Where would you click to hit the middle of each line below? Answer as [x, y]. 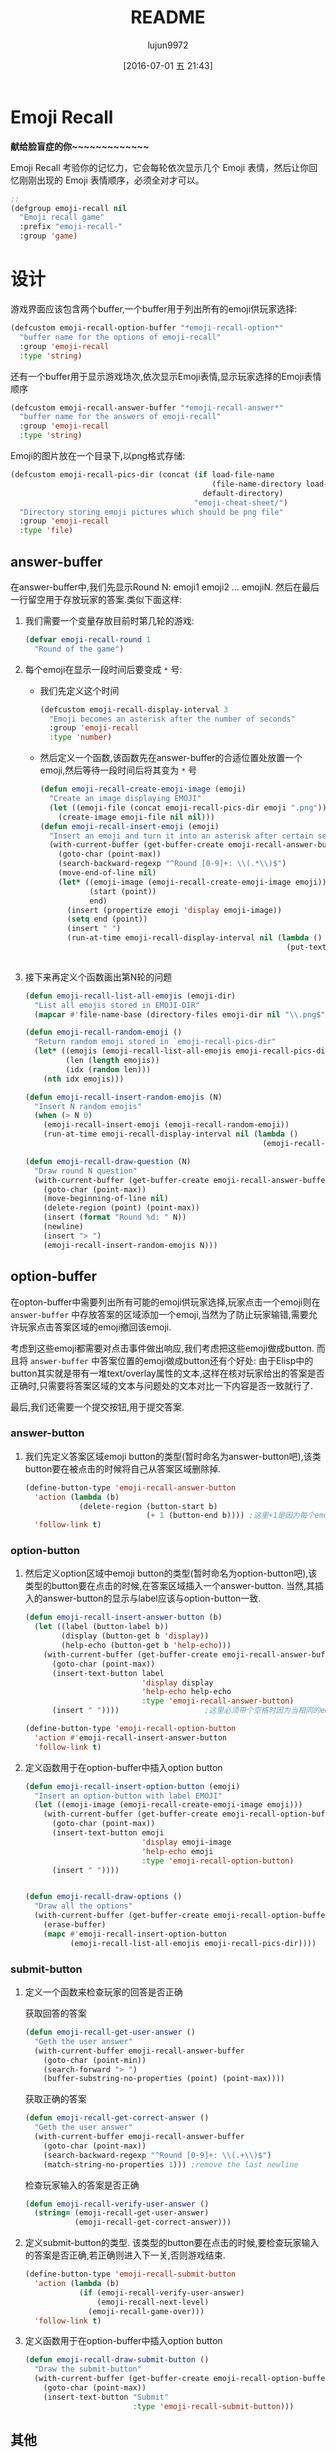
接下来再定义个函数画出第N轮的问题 [98, 977]
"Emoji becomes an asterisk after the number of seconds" [172, 719]
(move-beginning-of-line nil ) [106, 1199]
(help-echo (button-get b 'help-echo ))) [146, 1646]
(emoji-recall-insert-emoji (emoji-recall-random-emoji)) [166, 1125]
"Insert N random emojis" [88, 1106]
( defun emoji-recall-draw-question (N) [108, 1161]
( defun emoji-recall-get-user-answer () [110, 2032]
